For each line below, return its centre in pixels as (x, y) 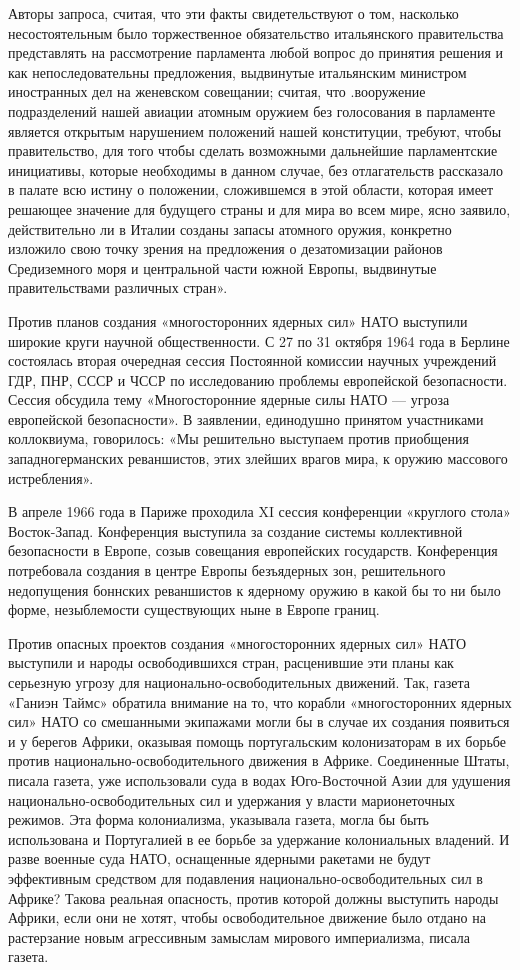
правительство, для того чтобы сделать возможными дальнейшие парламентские (253, 150)
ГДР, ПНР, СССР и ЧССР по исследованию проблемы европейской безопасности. (258, 379)
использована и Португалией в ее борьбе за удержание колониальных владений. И (259, 838)
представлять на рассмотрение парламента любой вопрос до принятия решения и (256, 52)
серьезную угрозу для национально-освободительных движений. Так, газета (239, 682)
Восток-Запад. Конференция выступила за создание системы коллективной (235, 530)
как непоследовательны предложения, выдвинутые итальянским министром (237, 71)
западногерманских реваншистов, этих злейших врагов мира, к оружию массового (258, 458)
